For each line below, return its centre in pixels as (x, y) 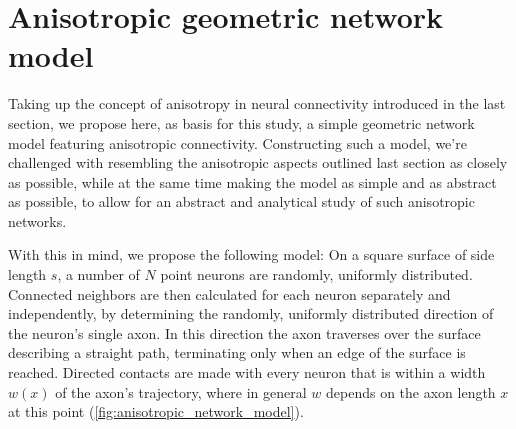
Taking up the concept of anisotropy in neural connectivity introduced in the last (257, 103)
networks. (37, 220)
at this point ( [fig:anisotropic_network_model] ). (156, 411)
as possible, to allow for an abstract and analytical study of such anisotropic (241, 201)
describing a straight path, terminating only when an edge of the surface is (237, 352)
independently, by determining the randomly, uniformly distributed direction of (251, 313)
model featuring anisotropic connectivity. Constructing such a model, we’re (237, 142)
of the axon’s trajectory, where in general (181, 391)
